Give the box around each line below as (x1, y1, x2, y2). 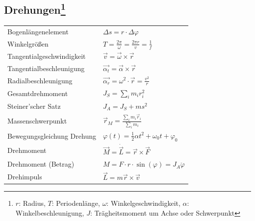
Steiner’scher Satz (7, 100, 61, 111)
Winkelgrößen (7, 38, 49, 49)
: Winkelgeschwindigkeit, (106, 198, 180, 208)
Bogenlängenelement (7, 26, 69, 36)
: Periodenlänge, (51, 198, 100, 208)
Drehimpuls (7, 172, 42, 182)
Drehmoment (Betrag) (7, 159, 75, 169)
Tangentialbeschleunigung (7, 63, 85, 73)
